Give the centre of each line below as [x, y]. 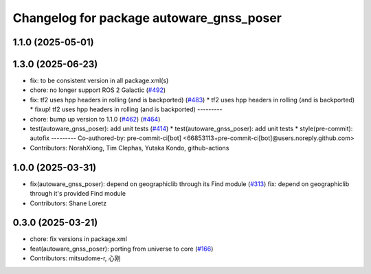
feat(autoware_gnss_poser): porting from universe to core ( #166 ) [122, 249]
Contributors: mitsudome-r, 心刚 [75, 258]
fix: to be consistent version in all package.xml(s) [99, 81]
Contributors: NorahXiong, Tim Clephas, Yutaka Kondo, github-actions [130, 148]
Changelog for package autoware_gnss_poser [147, 18]
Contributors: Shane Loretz [68, 203]
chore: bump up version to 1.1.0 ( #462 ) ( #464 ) [95, 119]
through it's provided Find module [78, 194]
